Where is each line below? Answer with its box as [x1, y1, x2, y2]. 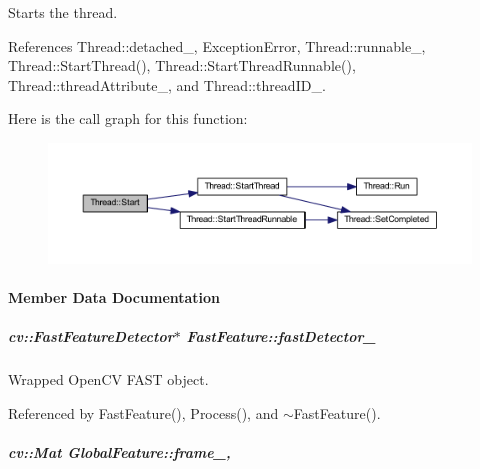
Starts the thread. [8, 2, 118, 22]
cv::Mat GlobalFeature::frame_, [8, 442, 231, 463]
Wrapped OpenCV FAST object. [8, 369, 209, 390]
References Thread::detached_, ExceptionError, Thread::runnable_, [8, 35, 426, 56]
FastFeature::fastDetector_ [186, 326, 376, 347]
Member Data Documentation [8, 287, 221, 308]
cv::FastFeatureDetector [8, 326, 174, 347]
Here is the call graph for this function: [8, 108, 248, 129]
